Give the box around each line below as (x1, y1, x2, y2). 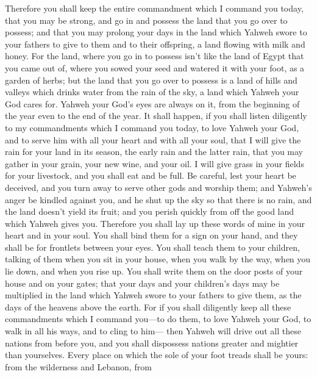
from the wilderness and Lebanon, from (5, 360, 152, 373)
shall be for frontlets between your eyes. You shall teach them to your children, (5, 240, 300, 253)
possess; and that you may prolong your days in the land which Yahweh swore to (5, 26, 307, 38)
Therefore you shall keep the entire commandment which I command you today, (5, 2, 304, 14)
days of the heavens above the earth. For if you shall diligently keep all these (5, 300, 291, 313)
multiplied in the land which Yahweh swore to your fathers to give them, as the (5, 289, 302, 301)
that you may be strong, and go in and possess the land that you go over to (5, 13, 288, 26)
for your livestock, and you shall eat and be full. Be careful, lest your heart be (5, 169, 296, 182)
